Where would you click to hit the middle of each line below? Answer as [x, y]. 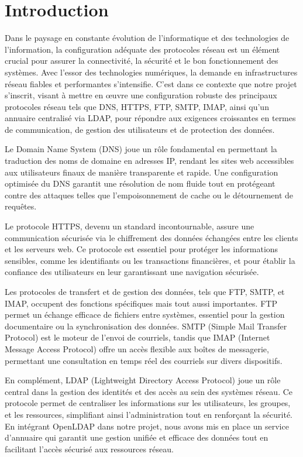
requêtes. [21, 206]
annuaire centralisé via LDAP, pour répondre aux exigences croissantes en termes [150, 118]
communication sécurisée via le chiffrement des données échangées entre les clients [151, 237]
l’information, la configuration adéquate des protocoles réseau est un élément [142, 49]
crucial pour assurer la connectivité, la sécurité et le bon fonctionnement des [142, 61]
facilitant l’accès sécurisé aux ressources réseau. [89, 449]
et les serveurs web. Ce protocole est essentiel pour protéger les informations [142, 249]
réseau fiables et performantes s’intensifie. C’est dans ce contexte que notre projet [151, 83]
